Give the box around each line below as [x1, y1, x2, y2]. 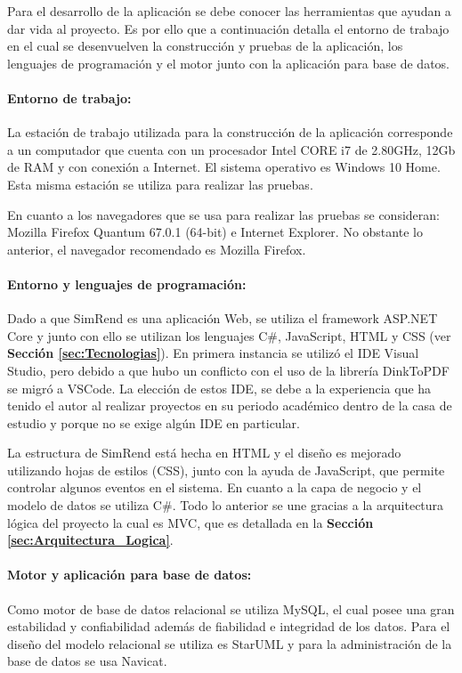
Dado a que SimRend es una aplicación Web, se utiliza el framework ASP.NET [7, 309, 438, 328]
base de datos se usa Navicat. [7, 652, 167, 670]
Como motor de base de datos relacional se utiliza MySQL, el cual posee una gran [7, 599, 455, 618]
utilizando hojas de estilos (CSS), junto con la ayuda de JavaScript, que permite [7, 460, 445, 479]
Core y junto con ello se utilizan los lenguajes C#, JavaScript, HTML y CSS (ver [7, 326, 451, 345]
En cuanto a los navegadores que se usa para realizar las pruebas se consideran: [7, 205, 440, 223]
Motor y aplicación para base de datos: [7, 565, 252, 584]
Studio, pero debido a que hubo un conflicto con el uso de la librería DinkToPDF [7, 361, 450, 379]
